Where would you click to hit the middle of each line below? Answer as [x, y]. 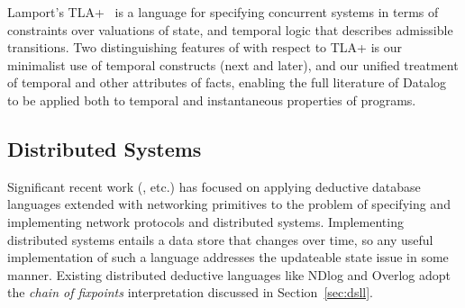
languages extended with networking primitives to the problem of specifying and [229, 204]
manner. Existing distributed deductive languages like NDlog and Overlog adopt [229, 274]
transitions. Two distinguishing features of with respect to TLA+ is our [205, 47]
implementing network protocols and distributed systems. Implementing [205, 221]
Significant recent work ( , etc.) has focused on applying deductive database [214, 186]
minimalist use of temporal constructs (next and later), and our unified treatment [233, 64]
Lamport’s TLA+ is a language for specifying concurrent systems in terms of [223, 12]
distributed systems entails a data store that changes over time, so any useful [220, 239]
